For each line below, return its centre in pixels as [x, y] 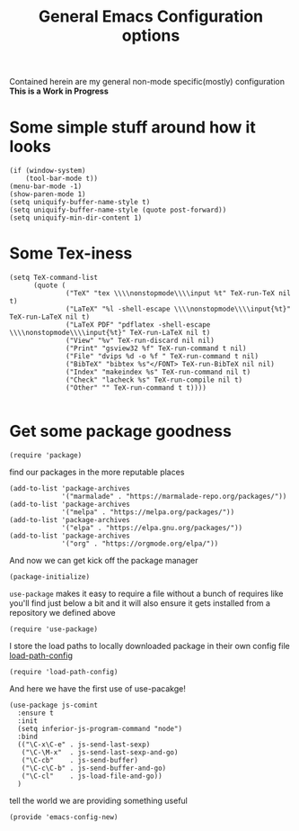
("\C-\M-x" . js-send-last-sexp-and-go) [100, 753]
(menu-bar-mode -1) [46, 186]
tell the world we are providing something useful [99, 800]
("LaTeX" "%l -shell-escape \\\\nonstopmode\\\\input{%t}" [179, 309]
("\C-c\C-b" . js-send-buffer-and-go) [94, 768]
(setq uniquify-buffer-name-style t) [80, 203]
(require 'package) [46, 456]
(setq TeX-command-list [54, 278]
